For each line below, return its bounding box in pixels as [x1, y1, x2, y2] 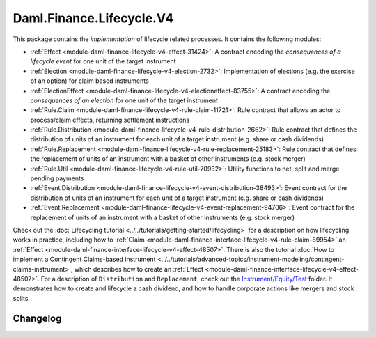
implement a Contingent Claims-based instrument [13, 255, 156, 264]
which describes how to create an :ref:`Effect [74, 265, 204, 273]
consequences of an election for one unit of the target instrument [30, 96, 219, 104]
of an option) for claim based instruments [30, 77, 149, 85]
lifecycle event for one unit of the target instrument [30, 57, 176, 65]
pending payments [30, 174, 84, 182]
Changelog [13, 312, 62, 324]
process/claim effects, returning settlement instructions [30, 116, 190, 124]
